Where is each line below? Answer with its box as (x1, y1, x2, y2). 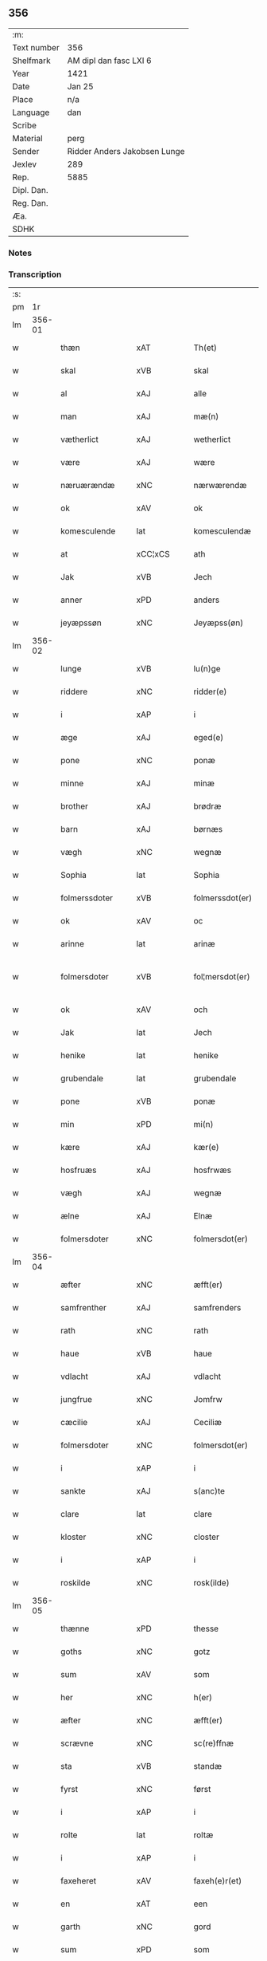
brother (60, 801, 89, 812)
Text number (12, 41, 60, 53)
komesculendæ (193, 526, 252, 537)
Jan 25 (67, 81, 94, 92)
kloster (60, 1531, 87, 1542)
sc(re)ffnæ (193, 1738, 234, 1749)
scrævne (60, 1738, 94, 1749)
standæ (193, 1761, 222, 1772)
